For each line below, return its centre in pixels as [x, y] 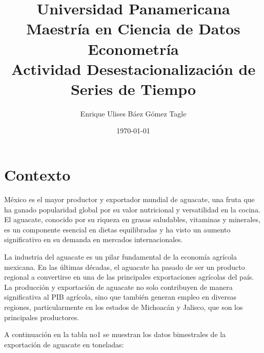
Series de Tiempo [133, 89]
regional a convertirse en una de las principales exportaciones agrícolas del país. [129, 277]
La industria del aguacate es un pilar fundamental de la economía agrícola [120, 256]
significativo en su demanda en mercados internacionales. [94, 239]
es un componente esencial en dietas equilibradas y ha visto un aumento [117, 229]
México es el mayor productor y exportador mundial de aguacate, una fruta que [129, 199]
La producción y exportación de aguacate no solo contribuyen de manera [118, 287]
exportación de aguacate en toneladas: [64, 344]
